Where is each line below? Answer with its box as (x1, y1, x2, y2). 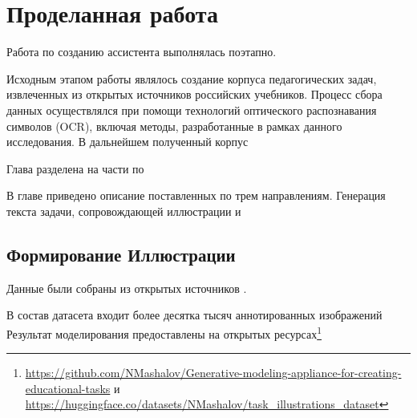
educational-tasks (25, 379, 111, 396)
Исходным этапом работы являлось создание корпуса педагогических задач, (6, 70, 377, 87)
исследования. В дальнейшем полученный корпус (6, 133, 249, 150)
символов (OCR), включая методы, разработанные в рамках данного (6, 117, 342, 134)
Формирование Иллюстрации (6, 241, 236, 266)
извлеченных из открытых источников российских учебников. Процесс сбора (6, 86, 383, 103)
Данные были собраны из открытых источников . (6, 279, 247, 296)
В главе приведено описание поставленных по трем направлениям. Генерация (6, 187, 386, 204)
